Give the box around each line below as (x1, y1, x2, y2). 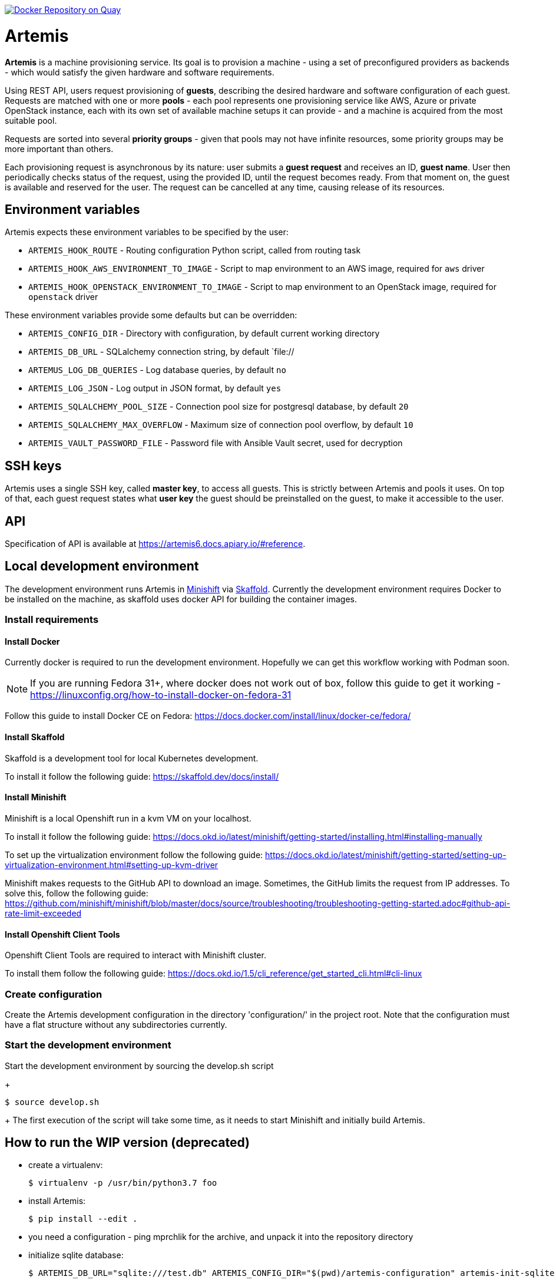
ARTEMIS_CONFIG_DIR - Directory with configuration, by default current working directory (28, 328, 380, 339)
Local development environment (5, 559, 199, 574)
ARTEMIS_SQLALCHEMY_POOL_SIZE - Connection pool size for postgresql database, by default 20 (28, 401, 409, 412)
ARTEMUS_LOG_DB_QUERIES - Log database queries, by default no (28, 365, 286, 375)
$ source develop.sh (5, 1097, 100, 1107)
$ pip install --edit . (28, 1214, 138, 1224)
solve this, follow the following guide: (5, 888, 148, 898)
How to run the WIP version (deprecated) (5, 1135, 250, 1150)
